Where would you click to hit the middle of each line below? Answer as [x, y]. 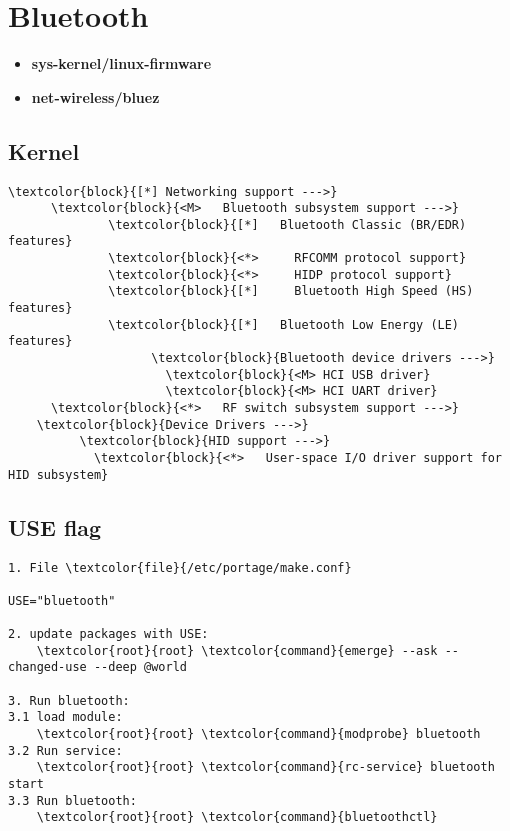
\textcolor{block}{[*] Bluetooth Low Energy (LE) [284, 324]
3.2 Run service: [65, 750]
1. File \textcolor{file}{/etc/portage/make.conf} [180, 567]
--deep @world [140, 667]
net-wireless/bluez [95, 96]
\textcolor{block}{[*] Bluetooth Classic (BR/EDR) [287, 224]
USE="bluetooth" [62, 600]
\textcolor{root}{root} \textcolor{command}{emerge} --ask [237, 650]
